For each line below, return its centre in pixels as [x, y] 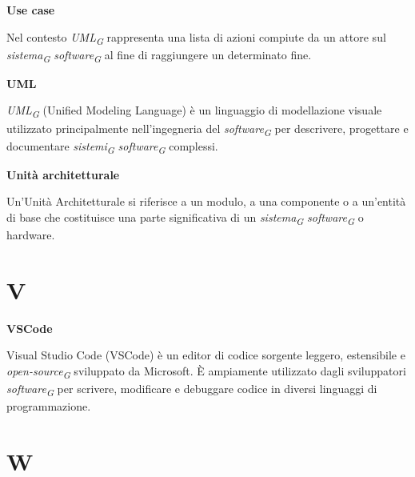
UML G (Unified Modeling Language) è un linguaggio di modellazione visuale [194, 111]
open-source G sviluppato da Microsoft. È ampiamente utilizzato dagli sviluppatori [206, 372]
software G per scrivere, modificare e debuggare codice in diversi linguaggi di [192, 389]
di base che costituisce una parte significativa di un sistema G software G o [185, 218]
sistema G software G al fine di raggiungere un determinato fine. [159, 55]
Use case [31, 10]
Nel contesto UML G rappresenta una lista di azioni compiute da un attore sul [196, 38]
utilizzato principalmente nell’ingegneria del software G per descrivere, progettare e [207, 129]
